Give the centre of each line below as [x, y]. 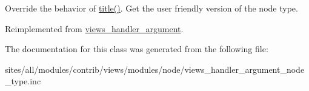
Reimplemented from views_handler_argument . [94, 28]
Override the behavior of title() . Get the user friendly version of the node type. [151, 8]
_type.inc [23, 81]
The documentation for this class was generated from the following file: [137, 49]
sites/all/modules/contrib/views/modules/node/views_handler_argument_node [155, 69]
